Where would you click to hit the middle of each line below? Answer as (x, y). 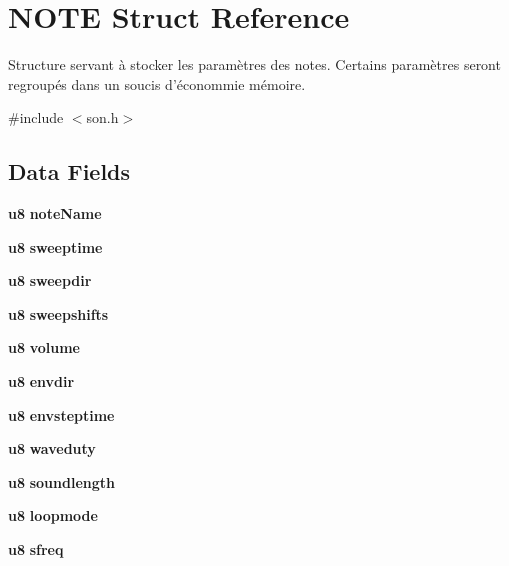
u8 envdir (41, 381)
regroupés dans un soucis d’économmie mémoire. (157, 83)
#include (36, 117)
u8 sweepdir (50, 280)
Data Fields (69, 171)
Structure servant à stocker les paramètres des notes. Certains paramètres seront (254, 64)
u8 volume (44, 347)
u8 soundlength (61, 481)
